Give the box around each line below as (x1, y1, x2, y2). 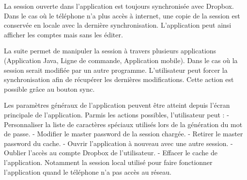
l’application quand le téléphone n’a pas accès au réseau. (4, 166, 171, 177)
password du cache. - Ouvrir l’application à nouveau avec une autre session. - (4, 138, 233, 148)
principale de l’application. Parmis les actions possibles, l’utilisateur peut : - (4, 109, 229, 119)
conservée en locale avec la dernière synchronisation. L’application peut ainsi (4, 20, 232, 30)
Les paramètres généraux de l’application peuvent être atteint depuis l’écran (4, 100, 230, 110)
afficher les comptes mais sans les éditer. (4, 29, 123, 39)
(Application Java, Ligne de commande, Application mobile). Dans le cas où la (4, 55, 238, 65)
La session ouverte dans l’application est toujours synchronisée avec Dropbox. (4, 1, 234, 11)
